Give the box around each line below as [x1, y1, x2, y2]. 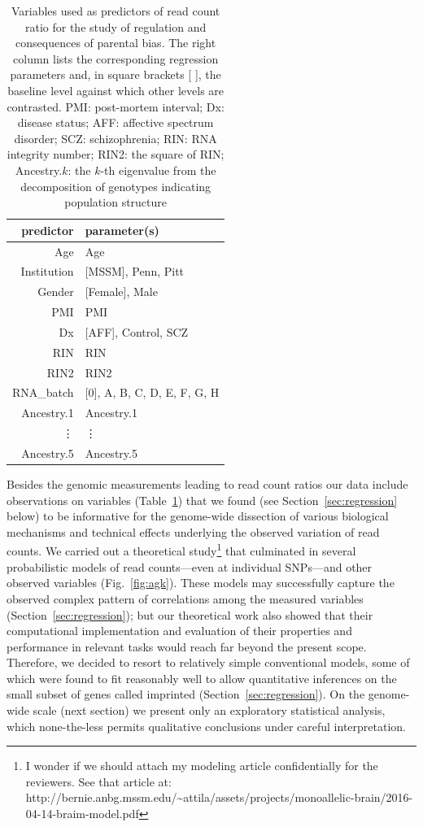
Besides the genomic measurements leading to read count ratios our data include [7, 476, 408, 493]
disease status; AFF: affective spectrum [17, 114, 214, 131]
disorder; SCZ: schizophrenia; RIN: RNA [14, 129, 217, 146]
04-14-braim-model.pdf [25, 805, 139, 822]
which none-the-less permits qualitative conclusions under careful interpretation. [7, 717, 406, 734]
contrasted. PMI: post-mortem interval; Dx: [7, 98, 225, 115]
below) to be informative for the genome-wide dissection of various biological [7, 507, 389, 524]
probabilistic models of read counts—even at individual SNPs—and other [7, 558, 373, 575]
